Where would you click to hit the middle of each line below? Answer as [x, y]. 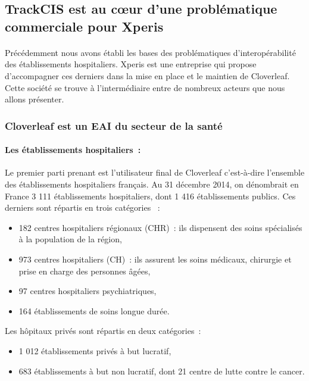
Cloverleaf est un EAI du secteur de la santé [114, 125]
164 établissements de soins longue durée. [94, 310]
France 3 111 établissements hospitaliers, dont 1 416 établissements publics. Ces [150, 196]
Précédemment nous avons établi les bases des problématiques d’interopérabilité [150, 52]
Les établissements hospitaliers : [73, 150]
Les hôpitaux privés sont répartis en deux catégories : [103, 331]
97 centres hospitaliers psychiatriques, [88, 291]
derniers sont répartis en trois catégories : [82, 207]
